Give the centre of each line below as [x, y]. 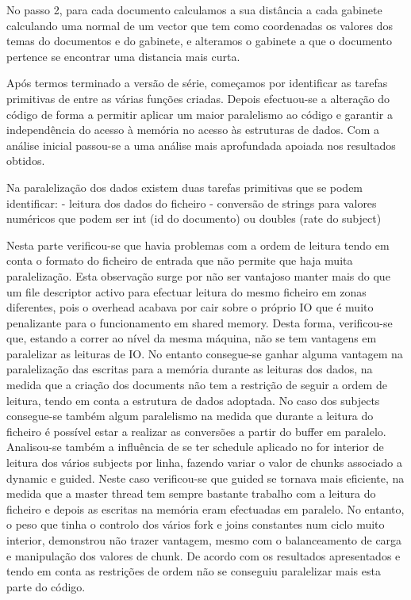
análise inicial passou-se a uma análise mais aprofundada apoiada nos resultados [201, 145]
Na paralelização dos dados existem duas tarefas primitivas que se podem [185, 187]
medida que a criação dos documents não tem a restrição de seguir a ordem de [197, 385]
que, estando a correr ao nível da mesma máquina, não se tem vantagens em [192, 338]
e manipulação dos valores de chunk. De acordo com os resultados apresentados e [204, 555]
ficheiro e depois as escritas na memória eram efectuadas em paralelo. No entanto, [205, 508]
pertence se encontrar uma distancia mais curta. [123, 56]
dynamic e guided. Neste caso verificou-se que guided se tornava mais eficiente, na [205, 478]
